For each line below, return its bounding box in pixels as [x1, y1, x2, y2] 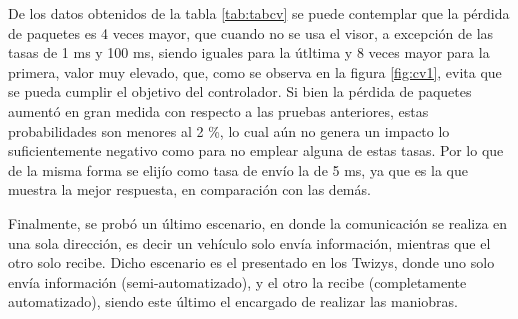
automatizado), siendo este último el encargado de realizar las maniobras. [8, 291, 459, 312]
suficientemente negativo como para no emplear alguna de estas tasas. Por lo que [8, 140, 504, 161]
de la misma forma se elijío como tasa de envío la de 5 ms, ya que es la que [8, 159, 468, 180]
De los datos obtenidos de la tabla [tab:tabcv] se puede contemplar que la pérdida [8, 3, 510, 23]
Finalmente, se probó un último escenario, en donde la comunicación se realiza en [8, 212, 508, 233]
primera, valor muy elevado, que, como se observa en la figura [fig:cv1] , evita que [8, 61, 502, 82]
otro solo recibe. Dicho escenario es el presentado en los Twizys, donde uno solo [8, 252, 495, 273]
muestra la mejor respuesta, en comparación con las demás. [8, 179, 371, 200]
